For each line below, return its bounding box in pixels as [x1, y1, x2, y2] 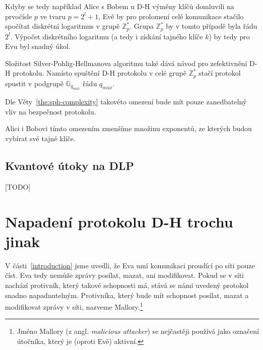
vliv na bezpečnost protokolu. [5, 106, 96, 116]
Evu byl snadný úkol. [5, 41, 71, 51]
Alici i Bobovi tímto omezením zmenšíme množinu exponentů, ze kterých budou [5, 123, 252, 134]
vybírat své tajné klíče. [5, 133, 76, 144]
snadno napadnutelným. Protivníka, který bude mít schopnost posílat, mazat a [5, 289, 249, 300]
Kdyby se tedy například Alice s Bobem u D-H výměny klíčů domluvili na [5, 1, 234, 11]
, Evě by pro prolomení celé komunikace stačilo [98, 11, 244, 21]
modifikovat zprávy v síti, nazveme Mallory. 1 [5, 300, 143, 312]
